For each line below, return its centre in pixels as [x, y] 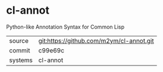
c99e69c [51, 50]
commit [20, 50]
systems [21, 60]
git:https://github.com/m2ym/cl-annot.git [96, 40]
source [19, 40]
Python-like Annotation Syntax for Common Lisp [65, 27]
